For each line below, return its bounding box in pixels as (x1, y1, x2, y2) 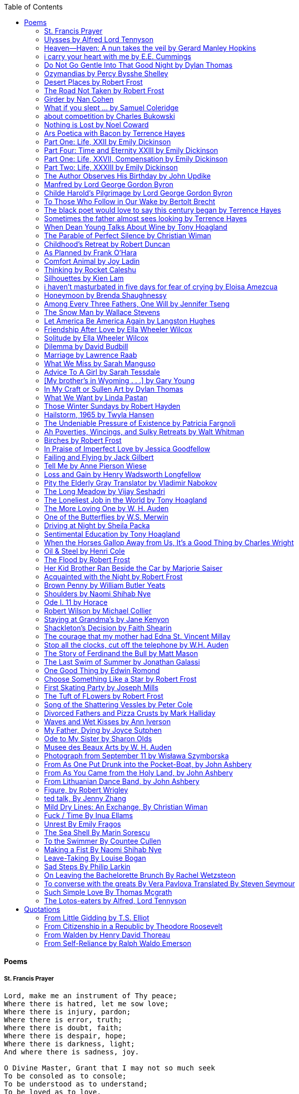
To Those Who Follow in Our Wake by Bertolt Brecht (44, 197, 215, 206)
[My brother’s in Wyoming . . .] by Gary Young (44, 376, 195, 385)
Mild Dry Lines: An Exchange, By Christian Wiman (44, 803, 208, 811)
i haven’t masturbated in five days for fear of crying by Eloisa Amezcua (44, 282, 278, 291)
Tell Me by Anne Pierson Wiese (44, 461, 147, 470)
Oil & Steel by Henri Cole (44, 547, 125, 555)
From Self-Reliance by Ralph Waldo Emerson (44, 939, 191, 948)
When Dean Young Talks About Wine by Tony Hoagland (44, 223, 227, 231)
